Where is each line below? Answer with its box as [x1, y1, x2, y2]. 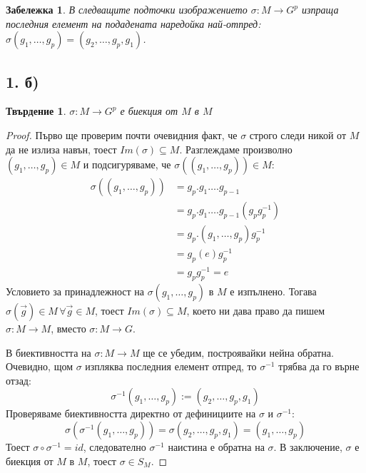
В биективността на [6, 345, 91, 360]
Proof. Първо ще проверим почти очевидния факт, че [6, 127, 238, 142]
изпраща [302, 2, 339, 16]
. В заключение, [273, 439, 342, 454]
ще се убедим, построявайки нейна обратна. [143, 345, 334, 360]
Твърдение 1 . [6, 103, 66, 118]
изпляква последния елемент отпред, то [85, 359, 257, 374]
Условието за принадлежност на [6, 284, 144, 299]
